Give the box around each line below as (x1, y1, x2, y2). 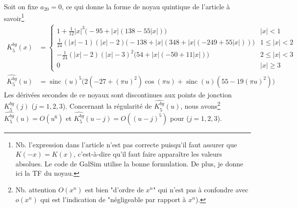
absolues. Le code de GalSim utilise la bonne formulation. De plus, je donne (15, 158, 244, 168)
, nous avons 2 (180, 99, 221, 111)
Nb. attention (15, 185, 56, 194)
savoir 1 (4, 11, 25, 23)
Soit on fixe (4, 1, 38, 11)
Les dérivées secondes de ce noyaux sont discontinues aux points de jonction (4, 89, 232, 99)
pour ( (170, 113, 189, 123)
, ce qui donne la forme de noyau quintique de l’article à (61, 1, 230, 11)
